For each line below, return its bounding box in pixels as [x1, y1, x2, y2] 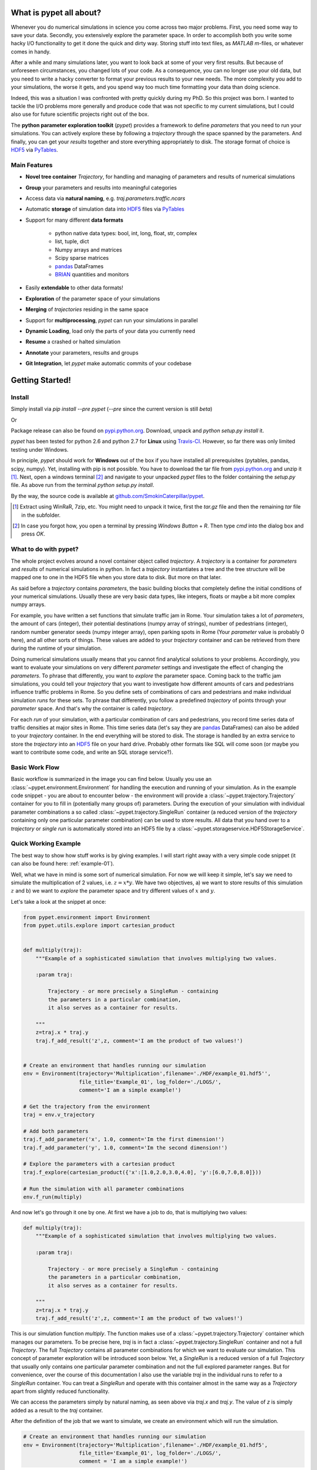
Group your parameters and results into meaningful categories [25, 184, 177, 191]
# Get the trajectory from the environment [23, 1103, 151, 1110]
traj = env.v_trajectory [23, 1111, 95, 1118]
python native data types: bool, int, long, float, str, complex [55, 230, 197, 237]
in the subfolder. [21, 512, 61, 519]
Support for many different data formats [25, 216, 123, 223]
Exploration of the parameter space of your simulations [25, 295, 160, 302]
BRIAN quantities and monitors [55, 271, 129, 278]
